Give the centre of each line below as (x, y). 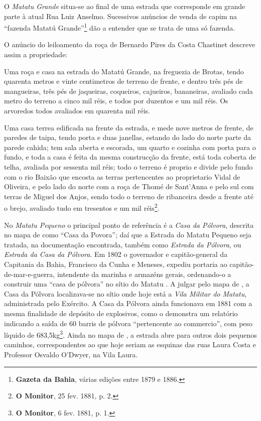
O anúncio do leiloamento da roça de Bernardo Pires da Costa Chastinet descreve (130, 44)
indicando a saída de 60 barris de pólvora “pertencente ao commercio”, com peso (128, 323)
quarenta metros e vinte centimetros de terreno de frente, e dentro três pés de (123, 81)
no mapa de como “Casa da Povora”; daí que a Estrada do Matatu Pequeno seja (128, 235)
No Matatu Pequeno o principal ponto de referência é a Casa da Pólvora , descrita (129, 225)
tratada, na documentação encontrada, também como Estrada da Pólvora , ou (123, 244)
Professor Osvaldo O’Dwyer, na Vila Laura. (71, 354)
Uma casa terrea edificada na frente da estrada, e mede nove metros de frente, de (129, 127)
